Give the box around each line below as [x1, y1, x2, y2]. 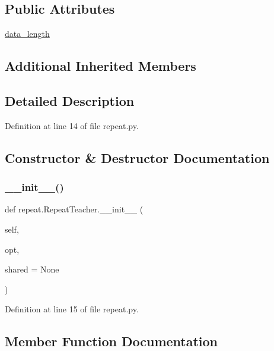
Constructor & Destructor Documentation [5, 148, 270, 167]
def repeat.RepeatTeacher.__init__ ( [5, 203, 144, 215]
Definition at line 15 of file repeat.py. [5, 303, 139, 315]
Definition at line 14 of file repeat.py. [5, 119, 139, 131]
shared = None [5, 263, 59, 275]
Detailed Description [5, 91, 135, 109]
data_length [5, 27, 50, 40]
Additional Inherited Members [5, 57, 196, 75]
